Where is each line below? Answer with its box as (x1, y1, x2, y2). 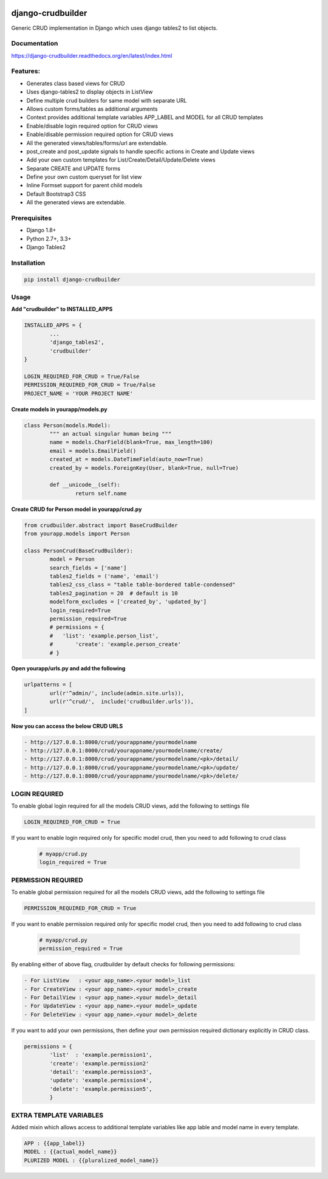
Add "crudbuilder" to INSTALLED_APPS (11, 306, 113, 313)
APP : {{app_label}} (24, 1139, 85, 1147)
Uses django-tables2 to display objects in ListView (26, 88, 153, 95)
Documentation (11, 40, 58, 48)
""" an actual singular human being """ (49, 430, 172, 437)
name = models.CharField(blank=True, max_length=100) (49, 439, 213, 446)
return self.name (75, 490, 127, 497)
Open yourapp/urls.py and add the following (11, 665, 126, 672)
